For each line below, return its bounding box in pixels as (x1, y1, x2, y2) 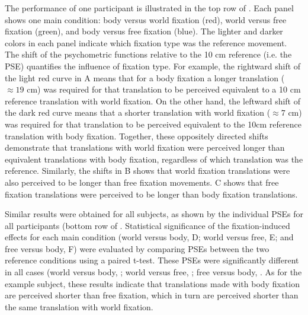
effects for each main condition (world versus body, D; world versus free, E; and (5, 231, 294, 243)
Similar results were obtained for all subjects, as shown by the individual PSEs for (5, 208, 303, 220)
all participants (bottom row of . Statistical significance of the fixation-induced (5, 219, 290, 231)
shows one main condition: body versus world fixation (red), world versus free (5, 13, 287, 26)
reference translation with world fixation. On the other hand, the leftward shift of (5, 94, 300, 107)
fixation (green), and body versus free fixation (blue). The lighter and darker (5, 25, 283, 37)
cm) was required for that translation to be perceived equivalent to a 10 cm (27, 83, 301, 96)
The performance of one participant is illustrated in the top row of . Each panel (5, 2, 294, 14)
